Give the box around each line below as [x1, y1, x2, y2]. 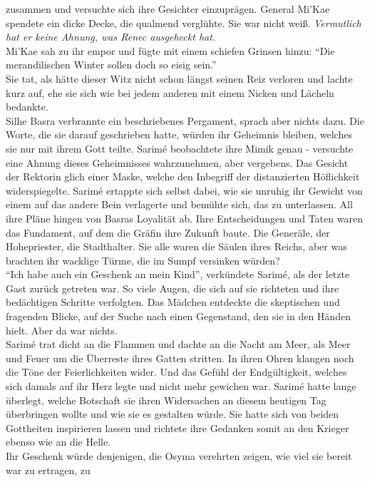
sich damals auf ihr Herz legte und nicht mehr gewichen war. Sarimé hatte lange [6, 379, 356, 394]
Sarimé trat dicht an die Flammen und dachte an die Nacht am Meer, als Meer [6, 337, 351, 352]
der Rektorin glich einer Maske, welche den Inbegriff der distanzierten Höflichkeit [6, 169, 360, 184]
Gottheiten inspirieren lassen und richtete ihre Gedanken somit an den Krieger [6, 420, 349, 435]
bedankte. [6, 99, 48, 114]
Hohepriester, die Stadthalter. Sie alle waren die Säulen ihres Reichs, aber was [6, 239, 347, 254]
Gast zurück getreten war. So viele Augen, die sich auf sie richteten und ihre [6, 280, 339, 295]
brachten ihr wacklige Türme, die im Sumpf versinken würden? [6, 252, 280, 267]
